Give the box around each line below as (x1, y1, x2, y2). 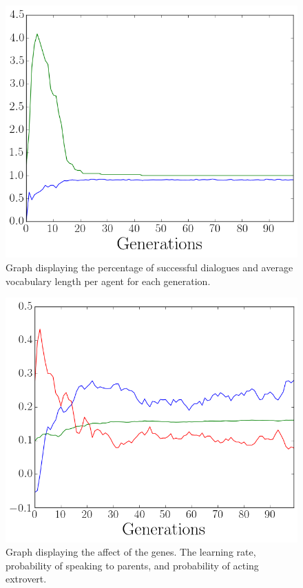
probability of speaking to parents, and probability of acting (6, 558, 259, 572)
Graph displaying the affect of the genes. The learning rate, (6, 545, 256, 559)
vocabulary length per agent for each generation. (6, 273, 211, 288)
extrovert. (6, 571, 47, 586)
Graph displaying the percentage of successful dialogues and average (6, 260, 293, 275)
